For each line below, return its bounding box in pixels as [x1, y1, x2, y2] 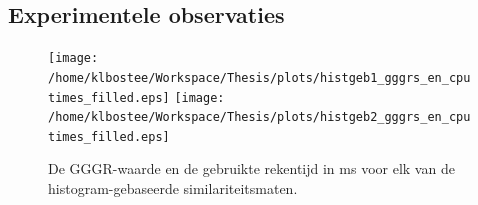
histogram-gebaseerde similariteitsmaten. [48, 178, 298, 199]
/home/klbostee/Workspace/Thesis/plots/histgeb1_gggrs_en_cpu [48, 70, 471, 85]
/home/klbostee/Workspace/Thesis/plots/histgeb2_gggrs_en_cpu [48, 110, 471, 125]
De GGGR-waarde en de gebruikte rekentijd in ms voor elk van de [48, 158, 455, 179]
